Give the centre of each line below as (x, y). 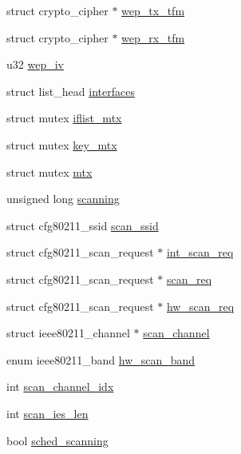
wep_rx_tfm (153, 37)
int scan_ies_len (47, 413)
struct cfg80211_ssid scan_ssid (83, 225)
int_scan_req (200, 252)
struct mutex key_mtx (62, 144)
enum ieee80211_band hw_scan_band (101, 359)
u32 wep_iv (35, 64)
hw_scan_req (200, 306)
